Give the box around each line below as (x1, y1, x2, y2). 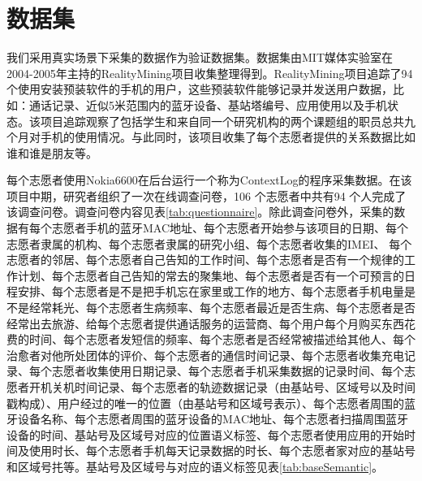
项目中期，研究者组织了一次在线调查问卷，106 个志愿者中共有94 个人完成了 (6, 187, 407, 204)
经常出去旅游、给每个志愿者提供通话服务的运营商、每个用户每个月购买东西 (6, 314, 404, 331)
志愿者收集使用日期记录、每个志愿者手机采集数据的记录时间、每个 (51, 362, 404, 379)
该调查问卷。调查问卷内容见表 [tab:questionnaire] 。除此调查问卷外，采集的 (6, 203, 394, 220)
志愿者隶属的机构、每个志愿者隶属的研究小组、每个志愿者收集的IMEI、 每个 (6, 235, 412, 252)
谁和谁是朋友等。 (6, 144, 97, 161)
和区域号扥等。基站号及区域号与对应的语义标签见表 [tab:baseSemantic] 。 (6, 457, 384, 474)
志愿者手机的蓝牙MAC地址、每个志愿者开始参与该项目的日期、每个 (51, 219, 409, 236)
